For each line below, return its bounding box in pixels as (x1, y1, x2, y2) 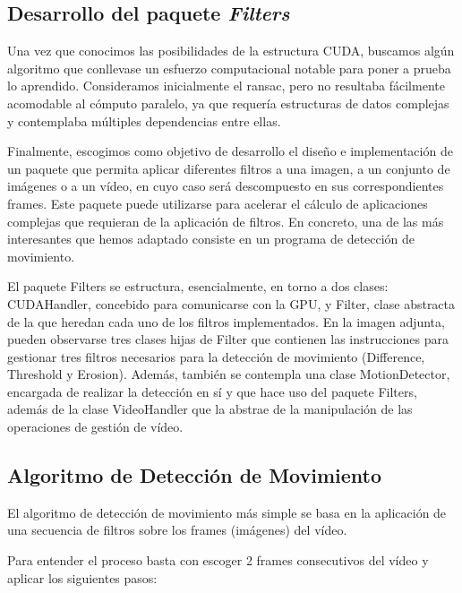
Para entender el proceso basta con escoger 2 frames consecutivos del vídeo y (7, 551, 429, 570)
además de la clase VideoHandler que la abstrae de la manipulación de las (7, 400, 413, 418)
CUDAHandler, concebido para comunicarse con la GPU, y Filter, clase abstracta (7, 294, 456, 313)
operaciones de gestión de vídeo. (7, 417, 184, 436)
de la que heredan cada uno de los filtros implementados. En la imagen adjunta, (7, 312, 445, 331)
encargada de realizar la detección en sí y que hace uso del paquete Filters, (7, 382, 417, 400)
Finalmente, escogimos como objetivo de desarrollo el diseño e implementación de (7, 142, 453, 160)
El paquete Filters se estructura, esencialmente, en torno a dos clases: (7, 277, 389, 296)
